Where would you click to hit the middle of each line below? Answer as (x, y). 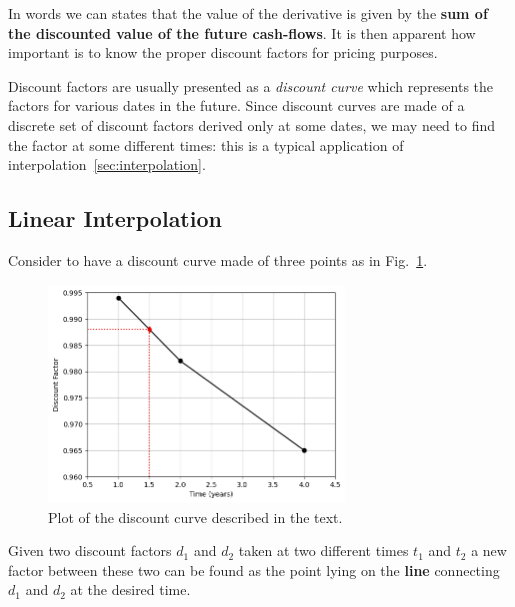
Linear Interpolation (115, 218)
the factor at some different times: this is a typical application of (206, 144)
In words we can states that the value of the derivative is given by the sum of (248, 13)
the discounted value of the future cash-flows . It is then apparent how (242, 32)
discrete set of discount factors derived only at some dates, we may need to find (252, 124)
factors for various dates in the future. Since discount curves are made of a (236, 105)
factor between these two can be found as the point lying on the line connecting (254, 569)
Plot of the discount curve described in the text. (195, 516)
